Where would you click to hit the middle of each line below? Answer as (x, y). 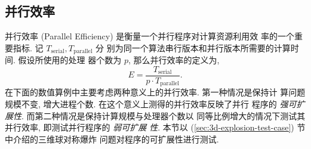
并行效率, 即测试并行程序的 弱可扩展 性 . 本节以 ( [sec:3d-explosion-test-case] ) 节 (155, 127)
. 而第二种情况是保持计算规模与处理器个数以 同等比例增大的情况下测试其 (164, 115)
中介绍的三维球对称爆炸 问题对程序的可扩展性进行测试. (112, 139)
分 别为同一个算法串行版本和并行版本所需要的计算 (193, 47)
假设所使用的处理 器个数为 (70, 60)
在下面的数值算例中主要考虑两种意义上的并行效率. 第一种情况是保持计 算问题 (155, 92)
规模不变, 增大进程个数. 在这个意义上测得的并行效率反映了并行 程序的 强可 (151, 103)
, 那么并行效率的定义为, (174, 60)
